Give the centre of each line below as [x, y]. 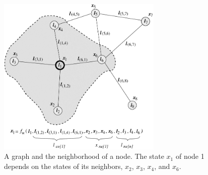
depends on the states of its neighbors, [63, 166]
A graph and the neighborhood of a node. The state [84, 156]
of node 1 [190, 156]
